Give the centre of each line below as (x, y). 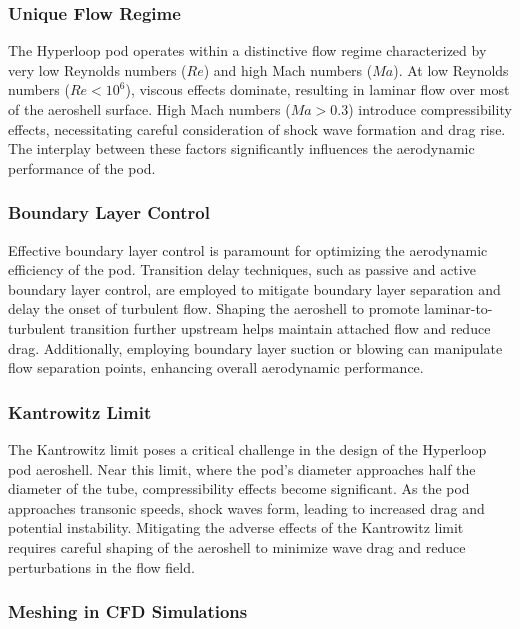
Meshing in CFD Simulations (128, 611)
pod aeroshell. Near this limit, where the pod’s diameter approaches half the (242, 468)
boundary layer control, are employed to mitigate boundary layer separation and (254, 288)
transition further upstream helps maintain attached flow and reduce (280, 327)
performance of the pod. (82, 167)
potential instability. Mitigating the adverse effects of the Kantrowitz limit (236, 527)
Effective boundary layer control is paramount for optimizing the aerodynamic (248, 249)
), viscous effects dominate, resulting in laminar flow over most (317, 89)
